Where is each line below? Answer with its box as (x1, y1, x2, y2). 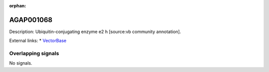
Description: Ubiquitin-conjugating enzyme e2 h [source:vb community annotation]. (9, 29, 181, 35)
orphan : (9, 3, 26, 8)
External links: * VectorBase (9, 37, 67, 44)
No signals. (9, 60, 32, 66)
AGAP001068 (9, 15, 53, 24)
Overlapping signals (9, 50, 59, 57)
